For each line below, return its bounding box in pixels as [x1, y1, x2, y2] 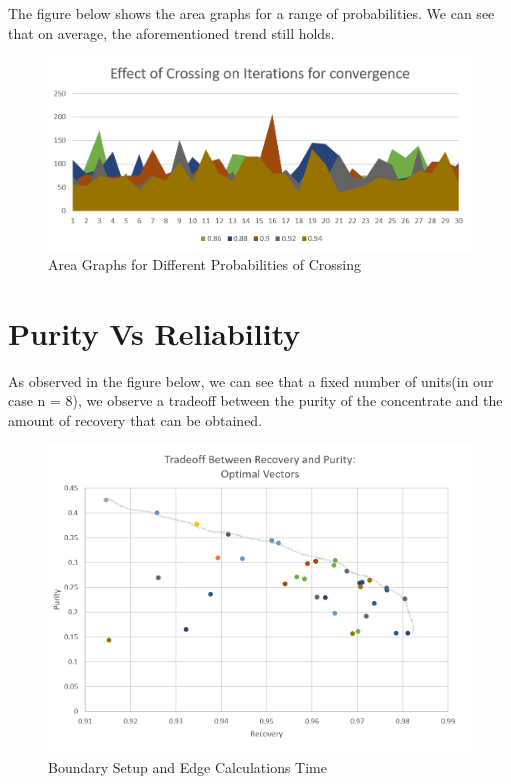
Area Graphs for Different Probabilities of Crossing [48, 254, 361, 275]
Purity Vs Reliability [8, 312, 301, 353]
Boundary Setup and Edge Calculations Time [48, 757, 327, 777]
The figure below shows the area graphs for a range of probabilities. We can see [8, 3, 495, 23]
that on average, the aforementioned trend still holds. [8, 22, 335, 43]
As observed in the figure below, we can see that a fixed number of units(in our [8, 370, 494, 391]
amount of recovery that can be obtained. [8, 410, 263, 431]
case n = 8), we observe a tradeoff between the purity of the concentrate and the [8, 390, 503, 411]
